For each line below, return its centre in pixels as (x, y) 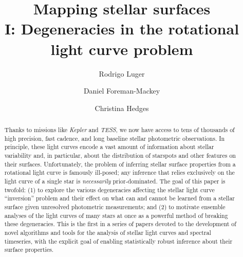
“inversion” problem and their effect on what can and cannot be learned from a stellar (120, 198)
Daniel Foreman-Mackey (122, 91)
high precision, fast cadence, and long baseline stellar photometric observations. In (115, 138)
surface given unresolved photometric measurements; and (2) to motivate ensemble (115, 206)
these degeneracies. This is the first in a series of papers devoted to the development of (120, 224)
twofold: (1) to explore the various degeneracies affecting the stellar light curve (109, 189)
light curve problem (122, 49)
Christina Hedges (122, 108)
